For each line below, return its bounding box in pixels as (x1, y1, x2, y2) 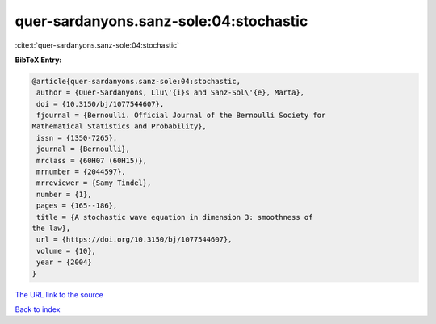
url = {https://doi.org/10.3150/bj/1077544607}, (36, 235, 233, 244)
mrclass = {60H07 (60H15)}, (36, 156, 148, 165)
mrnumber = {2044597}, (36, 167, 127, 177)
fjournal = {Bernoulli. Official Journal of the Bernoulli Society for (36, 111, 326, 120)
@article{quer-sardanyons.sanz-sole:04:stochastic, (31, 77, 241, 86)
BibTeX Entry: (15, 55, 62, 65)
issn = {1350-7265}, (36, 133, 118, 142)
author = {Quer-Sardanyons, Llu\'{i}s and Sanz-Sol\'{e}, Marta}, (36, 88, 305, 97)
